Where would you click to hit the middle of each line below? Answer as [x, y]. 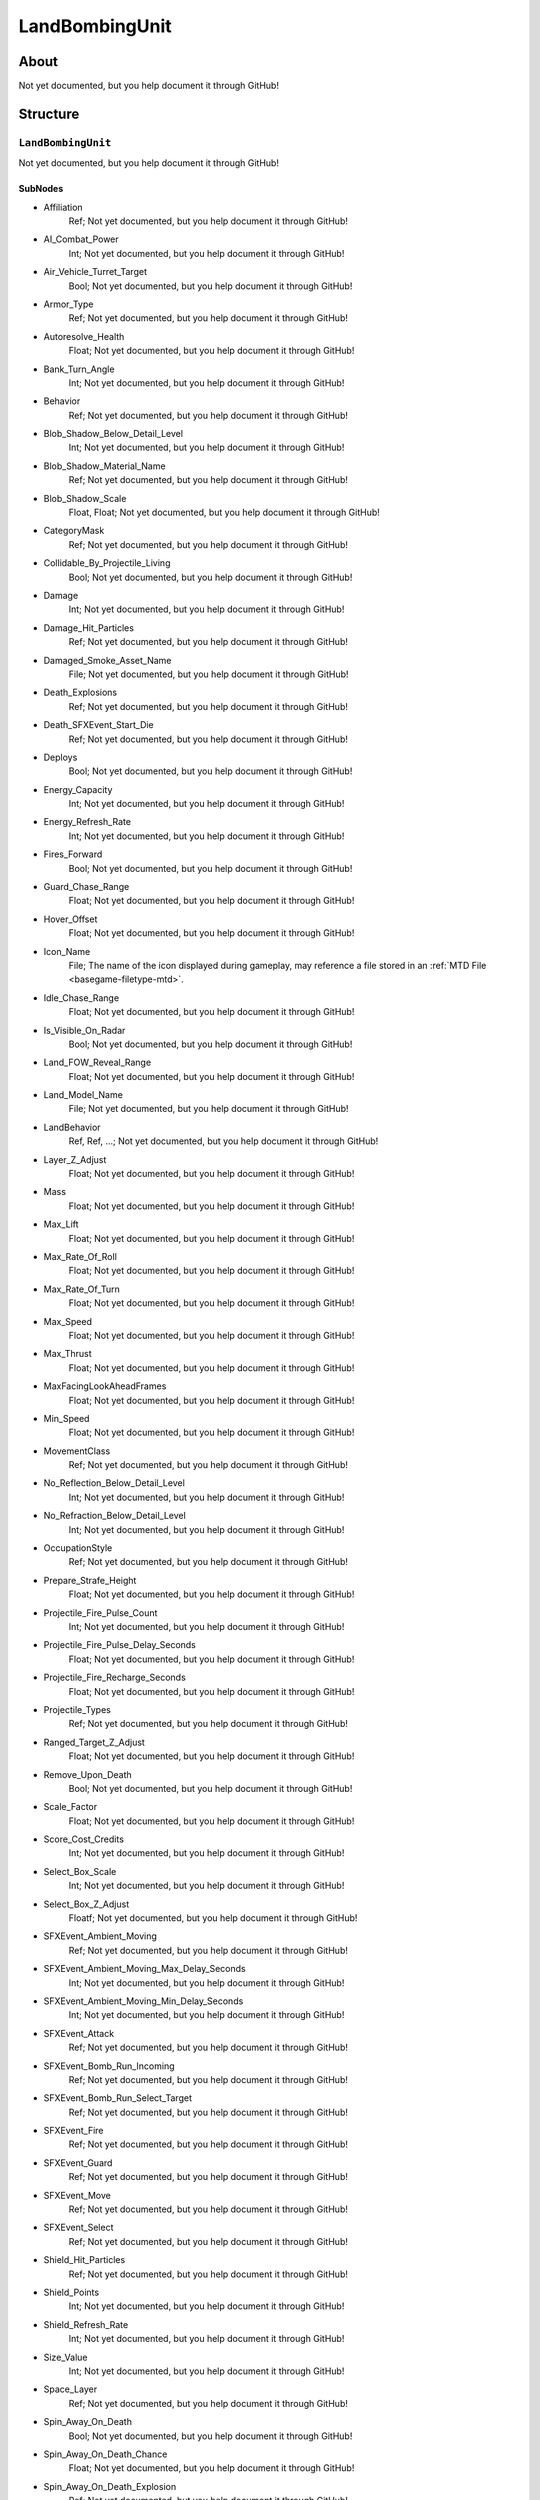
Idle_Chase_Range [81, 997]
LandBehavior [72, 1127]
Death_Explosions [80, 692]
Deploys [60, 757]
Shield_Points [71, 2292]
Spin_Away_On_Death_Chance [105, 2454]
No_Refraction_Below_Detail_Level [115, 1516]
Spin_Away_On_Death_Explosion [110, 2486]
